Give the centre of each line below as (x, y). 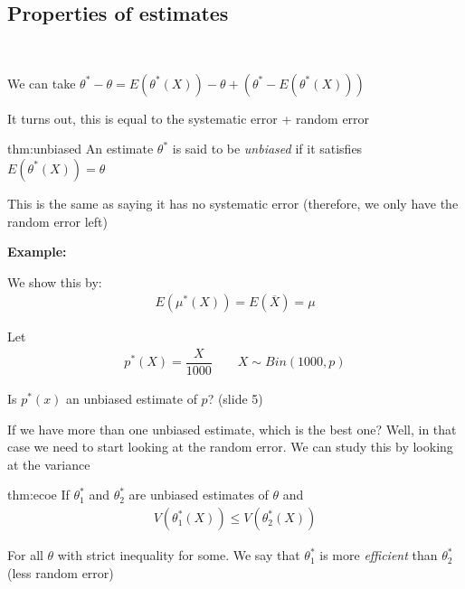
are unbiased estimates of (199, 495)
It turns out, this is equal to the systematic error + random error (189, 118)
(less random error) (61, 572)
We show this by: (55, 281)
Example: (37, 252)
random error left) (58, 221)
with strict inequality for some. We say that (179, 555)
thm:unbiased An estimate (81, 149)
